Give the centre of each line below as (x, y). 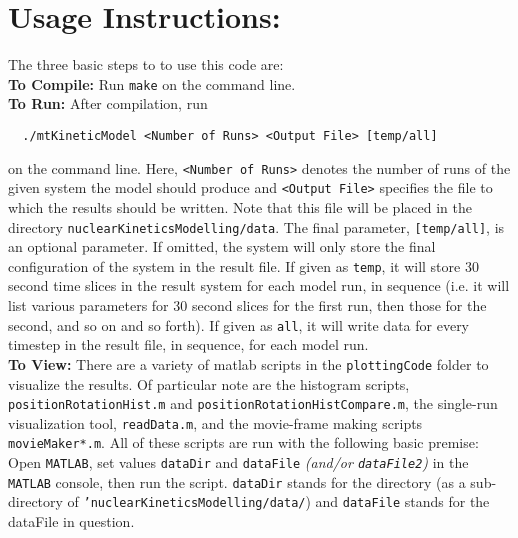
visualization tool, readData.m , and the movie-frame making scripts (215, 422)
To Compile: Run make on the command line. (152, 83)
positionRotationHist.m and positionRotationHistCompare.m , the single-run (253, 403)
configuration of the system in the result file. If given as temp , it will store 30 (243, 265)
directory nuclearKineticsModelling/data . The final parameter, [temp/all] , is (256, 226)
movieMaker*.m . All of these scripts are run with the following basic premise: (243, 442)
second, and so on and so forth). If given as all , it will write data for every (239, 324)
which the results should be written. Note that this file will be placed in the (240, 206)
